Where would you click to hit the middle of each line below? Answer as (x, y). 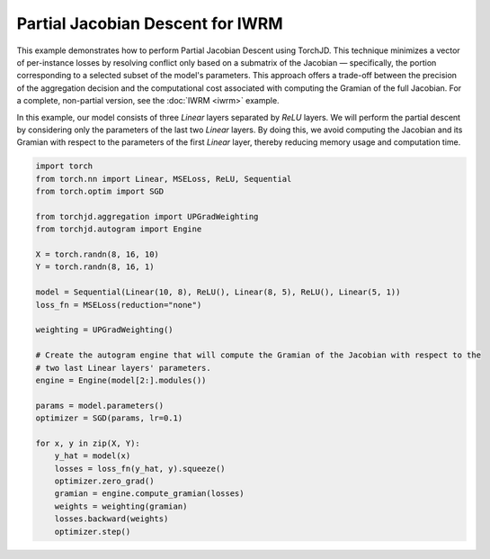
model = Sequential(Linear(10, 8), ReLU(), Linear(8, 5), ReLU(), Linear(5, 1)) (218, 292)
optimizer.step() (93, 532)
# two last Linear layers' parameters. (123, 368)
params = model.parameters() (100, 406)
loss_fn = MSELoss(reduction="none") (119, 305)
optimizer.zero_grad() (104, 481)
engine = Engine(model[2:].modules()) (121, 380)
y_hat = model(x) (93, 456)
